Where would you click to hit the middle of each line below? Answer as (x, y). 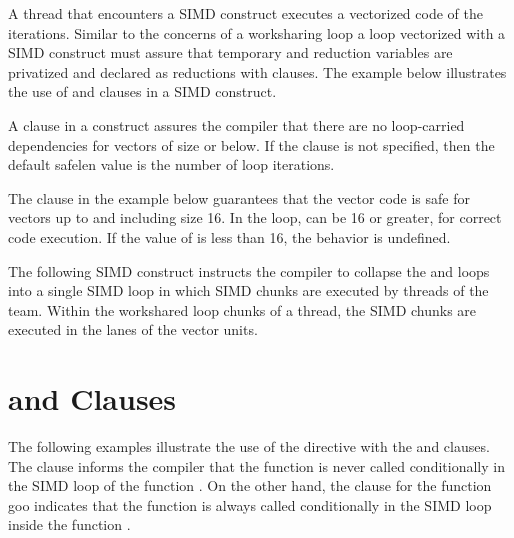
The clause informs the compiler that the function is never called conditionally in (256, 465)
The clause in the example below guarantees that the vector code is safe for (239, 197)
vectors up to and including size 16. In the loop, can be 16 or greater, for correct (255, 217)
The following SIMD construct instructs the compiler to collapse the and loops (249, 270)
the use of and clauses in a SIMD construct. (142, 91)
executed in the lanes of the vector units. (133, 329)
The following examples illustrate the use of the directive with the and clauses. (249, 446)
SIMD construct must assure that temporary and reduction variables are (230, 52)
